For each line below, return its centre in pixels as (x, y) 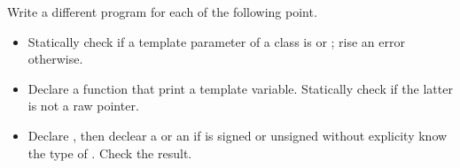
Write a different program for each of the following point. (162, 11)
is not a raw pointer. (83, 106)
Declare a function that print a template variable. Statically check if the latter (240, 88)
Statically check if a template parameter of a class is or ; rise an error (216, 41)
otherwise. (55, 59)
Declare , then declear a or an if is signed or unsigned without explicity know (238, 135)
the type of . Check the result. (110, 153)
